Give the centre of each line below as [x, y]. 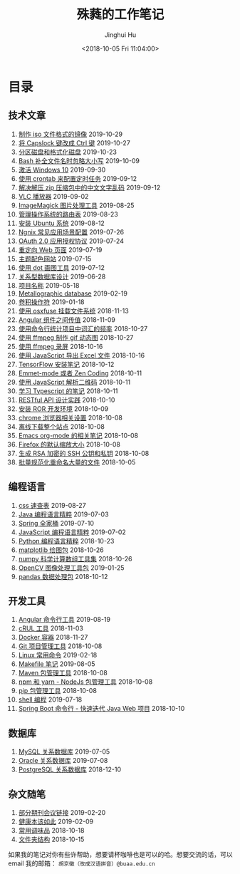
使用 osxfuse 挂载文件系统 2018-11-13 [73, 311]
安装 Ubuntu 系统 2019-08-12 [62, 223]
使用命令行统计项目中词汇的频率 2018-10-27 [83, 328]
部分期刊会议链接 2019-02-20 [62, 812]
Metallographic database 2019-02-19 [73, 293]
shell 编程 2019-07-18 [50, 699]
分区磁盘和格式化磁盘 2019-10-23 [67, 152]
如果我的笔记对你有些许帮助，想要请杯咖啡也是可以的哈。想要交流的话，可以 [120, 854]
